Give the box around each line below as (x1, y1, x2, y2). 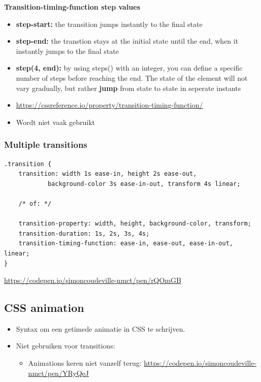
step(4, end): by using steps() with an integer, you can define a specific (16, 62, 243, 73)
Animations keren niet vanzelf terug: (28, 358, 142, 368)
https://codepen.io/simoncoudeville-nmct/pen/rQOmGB (4, 275, 181, 285)
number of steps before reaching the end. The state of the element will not (16, 72, 248, 83)
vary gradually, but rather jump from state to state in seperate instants (16, 82, 241, 93)
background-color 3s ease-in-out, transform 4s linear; (47, 180, 241, 187)
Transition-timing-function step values (4, 2, 141, 12)
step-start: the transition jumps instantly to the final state (16, 18, 203, 29)
